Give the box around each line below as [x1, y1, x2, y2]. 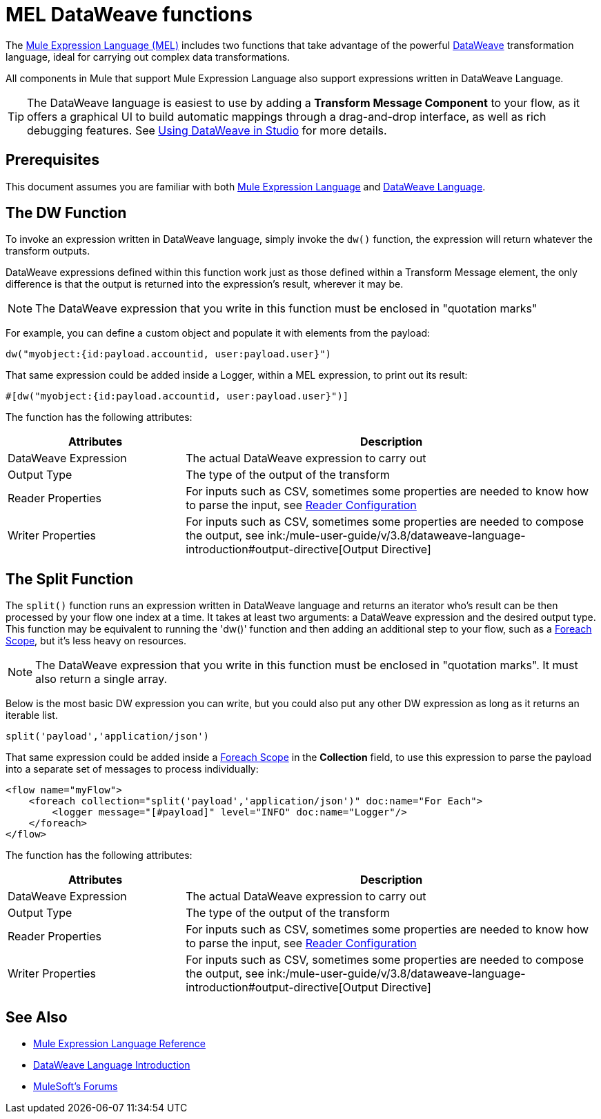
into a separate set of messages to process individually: [6, 763, 259, 775]
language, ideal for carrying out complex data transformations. [6, 50, 290, 63]
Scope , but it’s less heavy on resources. [6, 635, 186, 647]
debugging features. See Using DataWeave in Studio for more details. [27, 123, 387, 137]
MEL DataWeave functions [6, 3, 253, 26]
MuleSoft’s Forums [33, 1080, 118, 1093]
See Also [6, 1008, 68, 1026]
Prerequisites [6, 151, 99, 169]
